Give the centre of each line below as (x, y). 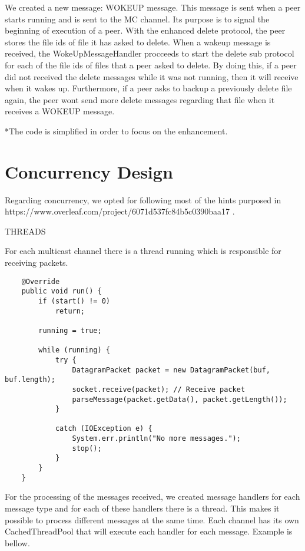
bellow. (17, 542)
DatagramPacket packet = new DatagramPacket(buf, (171, 370)
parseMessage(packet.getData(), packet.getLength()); (180, 399)
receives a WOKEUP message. (60, 111)
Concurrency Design (89, 171)
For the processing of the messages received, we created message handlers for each (152, 496)
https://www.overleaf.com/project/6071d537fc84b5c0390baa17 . (120, 211)
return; (70, 311)
